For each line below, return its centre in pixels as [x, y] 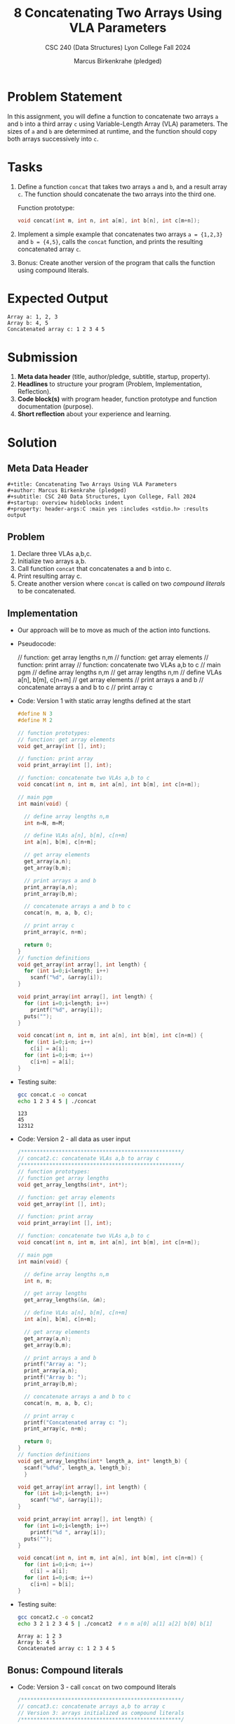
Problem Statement [65, 97]
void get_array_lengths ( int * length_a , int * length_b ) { [102, 1461]
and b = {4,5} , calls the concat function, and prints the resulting [110, 241]
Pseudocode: [36, 644]
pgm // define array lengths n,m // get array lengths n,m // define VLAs [120, 672]
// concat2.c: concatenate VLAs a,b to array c [88, 1159]
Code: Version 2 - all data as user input [74, 1139]
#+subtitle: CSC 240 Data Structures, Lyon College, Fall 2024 [102, 497]
